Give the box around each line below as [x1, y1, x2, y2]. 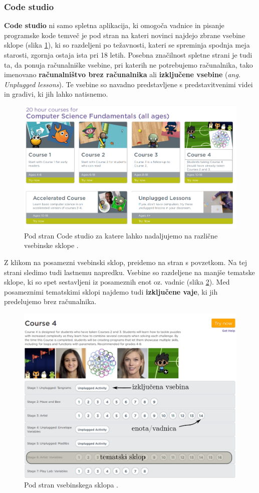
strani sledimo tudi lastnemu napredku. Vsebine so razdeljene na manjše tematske [4, 267, 255, 277]
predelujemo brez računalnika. [4, 296, 97, 307]
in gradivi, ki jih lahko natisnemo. [4, 89, 108, 99]
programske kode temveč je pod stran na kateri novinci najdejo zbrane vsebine [4, 30, 245, 40]
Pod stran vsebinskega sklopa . [24, 479, 119, 490]
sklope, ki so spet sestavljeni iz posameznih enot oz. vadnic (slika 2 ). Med [4, 277, 230, 287]
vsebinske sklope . [24, 240, 79, 251]
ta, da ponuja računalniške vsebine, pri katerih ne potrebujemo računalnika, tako [4, 59, 253, 70]
